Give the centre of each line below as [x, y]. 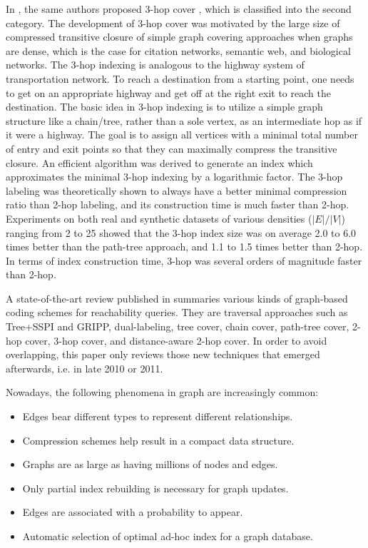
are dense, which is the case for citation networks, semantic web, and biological [178, 50]
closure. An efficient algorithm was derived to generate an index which [159, 162]
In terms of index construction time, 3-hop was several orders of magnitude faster [184, 260]
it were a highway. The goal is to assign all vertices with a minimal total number [182, 135]
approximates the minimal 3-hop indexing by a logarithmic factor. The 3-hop [174, 177]
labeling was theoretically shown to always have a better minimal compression [177, 190]
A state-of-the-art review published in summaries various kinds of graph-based [177, 298]
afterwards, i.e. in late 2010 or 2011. [85, 368]
